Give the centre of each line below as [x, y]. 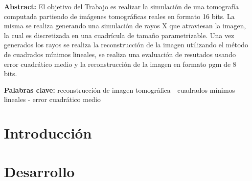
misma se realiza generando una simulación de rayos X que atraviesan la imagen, [125, 26]
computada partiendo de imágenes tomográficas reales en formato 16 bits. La [119, 16]
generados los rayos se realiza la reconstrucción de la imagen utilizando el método [126, 45]
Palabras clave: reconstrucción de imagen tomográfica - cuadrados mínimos [120, 90]
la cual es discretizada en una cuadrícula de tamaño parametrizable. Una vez [119, 35]
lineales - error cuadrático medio [52, 99]
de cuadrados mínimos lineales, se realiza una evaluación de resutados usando [120, 54]
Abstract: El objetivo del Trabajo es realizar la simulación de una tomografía [121, 6]
